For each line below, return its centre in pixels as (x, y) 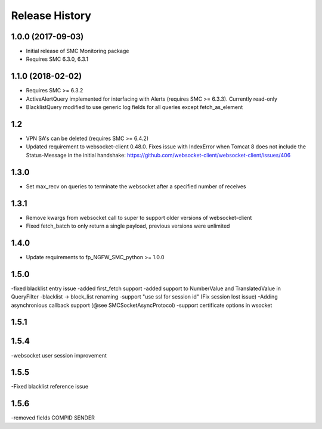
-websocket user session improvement (59, 355)
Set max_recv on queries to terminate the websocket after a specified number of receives (136, 186)
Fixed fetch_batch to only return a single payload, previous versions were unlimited (128, 226)
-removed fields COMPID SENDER (53, 418)
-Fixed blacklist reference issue (50, 387)
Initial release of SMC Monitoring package (78, 51)
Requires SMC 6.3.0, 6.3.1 (57, 59)
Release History (51, 15)
